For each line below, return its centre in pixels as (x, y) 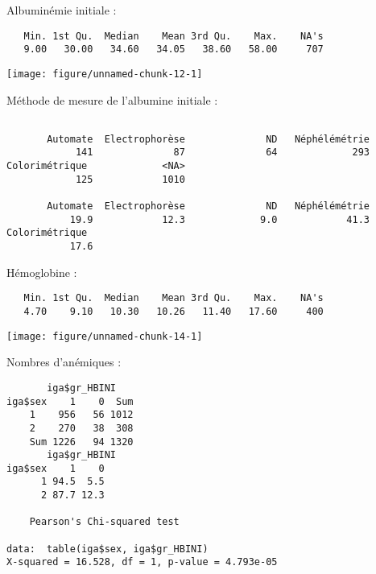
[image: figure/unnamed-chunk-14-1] (105, 336)
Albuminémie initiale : (62, 10)
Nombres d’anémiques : (64, 362)
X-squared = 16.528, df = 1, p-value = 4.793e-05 (142, 562)
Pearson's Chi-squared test (104, 522)
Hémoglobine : (42, 272)
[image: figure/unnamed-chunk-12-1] (105, 74)
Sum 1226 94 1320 (81, 442)
